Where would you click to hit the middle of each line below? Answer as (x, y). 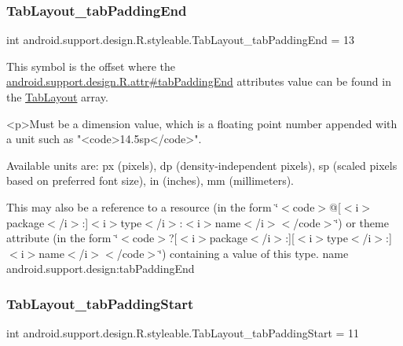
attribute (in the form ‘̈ (62, 238)
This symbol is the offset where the (91, 66)
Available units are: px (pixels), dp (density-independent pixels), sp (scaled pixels (202, 165)
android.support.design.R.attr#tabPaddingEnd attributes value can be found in (199, 81)
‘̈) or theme (362, 222)
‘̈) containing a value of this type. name (254, 253)
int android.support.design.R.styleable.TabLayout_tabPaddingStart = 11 (183, 333)
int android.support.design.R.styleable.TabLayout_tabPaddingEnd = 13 (180, 40)
